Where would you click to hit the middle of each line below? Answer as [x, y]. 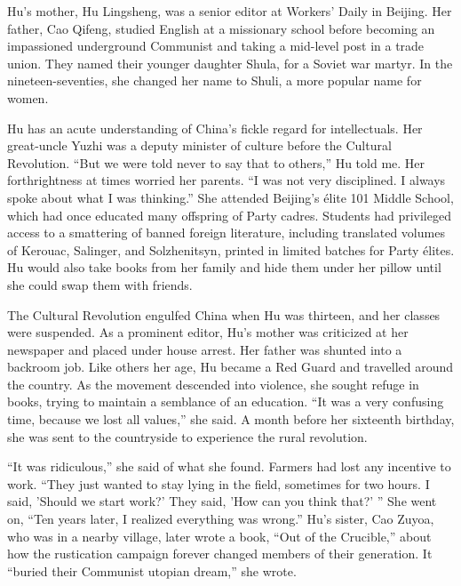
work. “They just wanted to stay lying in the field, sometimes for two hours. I [219, 483]
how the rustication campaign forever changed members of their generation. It [220, 554]
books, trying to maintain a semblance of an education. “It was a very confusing [226, 401]
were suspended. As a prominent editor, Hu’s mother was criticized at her [208, 332]
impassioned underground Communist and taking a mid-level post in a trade [216, 46]
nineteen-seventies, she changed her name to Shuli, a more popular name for [215, 80]
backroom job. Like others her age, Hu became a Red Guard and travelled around [230, 367]
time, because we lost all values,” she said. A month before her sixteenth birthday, [231, 419]
